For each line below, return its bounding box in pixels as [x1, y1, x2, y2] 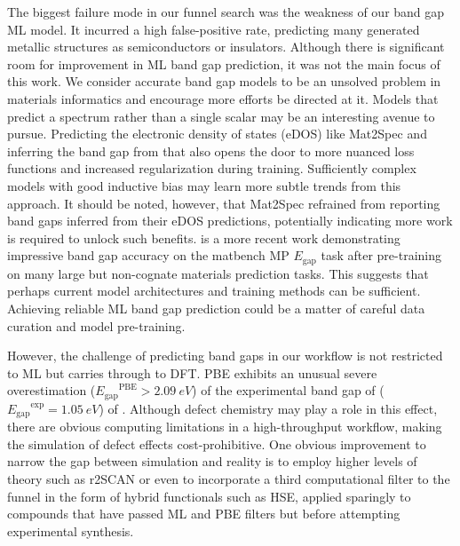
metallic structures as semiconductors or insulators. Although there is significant [7, 37, 445, 56]
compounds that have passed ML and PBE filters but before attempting [7, 504, 401, 523]
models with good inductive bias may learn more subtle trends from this [7, 176, 401, 194]
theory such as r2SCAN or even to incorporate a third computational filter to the [7, 470, 450, 488]
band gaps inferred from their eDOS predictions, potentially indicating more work [7, 211, 453, 230]
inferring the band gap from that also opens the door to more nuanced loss [7, 141, 415, 160]
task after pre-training [321, 246, 442, 265]
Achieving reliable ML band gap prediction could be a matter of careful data [7, 298, 425, 317]
